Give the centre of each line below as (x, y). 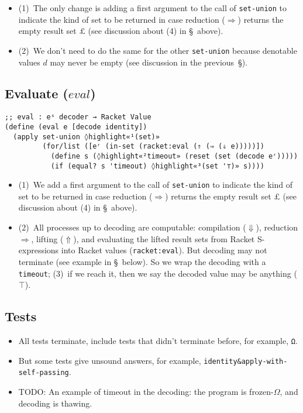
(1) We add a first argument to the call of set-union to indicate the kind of (156, 185)
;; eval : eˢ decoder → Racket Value (78, 117)
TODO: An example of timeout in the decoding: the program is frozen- (146, 391)
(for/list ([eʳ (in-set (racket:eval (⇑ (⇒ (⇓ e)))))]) (153, 147)
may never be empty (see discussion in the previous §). (149, 62)
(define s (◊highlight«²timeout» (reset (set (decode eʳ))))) (174, 156)
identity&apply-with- (246, 361)
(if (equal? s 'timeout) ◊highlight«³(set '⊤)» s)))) (157, 166)
